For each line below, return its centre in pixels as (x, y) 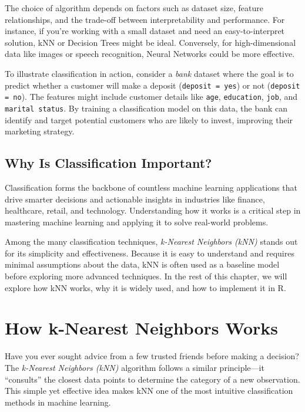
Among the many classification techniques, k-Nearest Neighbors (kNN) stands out (151, 242)
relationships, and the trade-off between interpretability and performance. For (145, 19)
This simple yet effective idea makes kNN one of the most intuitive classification (149, 391)
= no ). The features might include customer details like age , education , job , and (151, 97)
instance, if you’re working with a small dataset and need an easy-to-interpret (145, 31)
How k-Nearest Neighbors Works (141, 328)
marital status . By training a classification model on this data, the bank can (146, 108)
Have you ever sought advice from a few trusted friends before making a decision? (152, 356)
